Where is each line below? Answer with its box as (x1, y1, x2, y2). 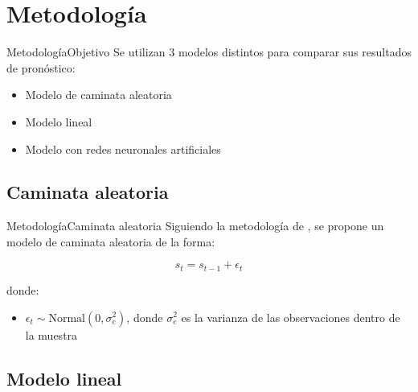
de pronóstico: (6, 59, 76, 76)
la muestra (25, 326, 78, 343)
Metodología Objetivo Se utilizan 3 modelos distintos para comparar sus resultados (6, 43, 412, 60)
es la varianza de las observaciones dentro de (181, 308, 400, 325)
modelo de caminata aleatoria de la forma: (6, 233, 215, 250)
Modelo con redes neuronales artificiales (25, 140, 221, 157)
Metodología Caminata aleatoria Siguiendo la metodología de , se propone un (6, 217, 384, 234)
